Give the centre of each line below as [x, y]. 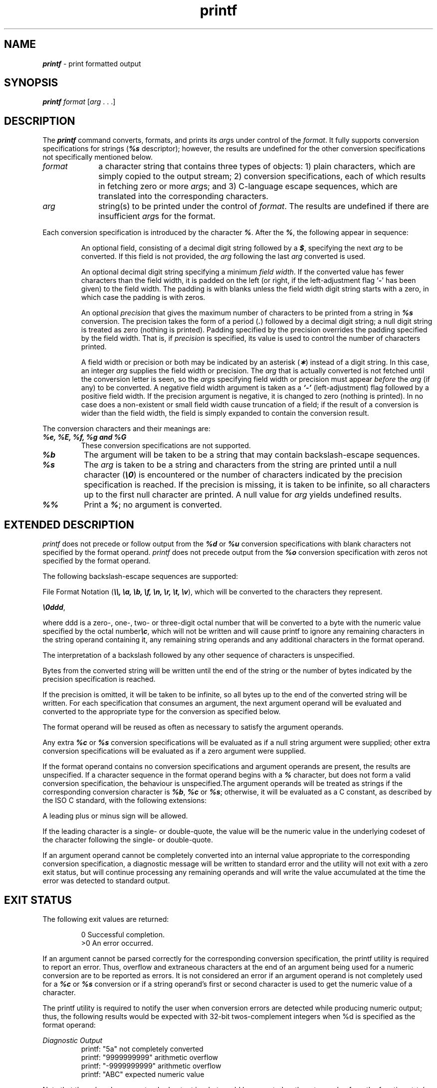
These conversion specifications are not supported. [166, 446]
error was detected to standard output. [106, 881]
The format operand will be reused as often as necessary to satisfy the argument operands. [193, 727]
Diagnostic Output [73, 1040]
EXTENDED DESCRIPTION [69, 525]
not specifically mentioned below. [98, 157]
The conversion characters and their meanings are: [126, 429]
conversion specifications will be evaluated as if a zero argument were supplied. [174, 751]
